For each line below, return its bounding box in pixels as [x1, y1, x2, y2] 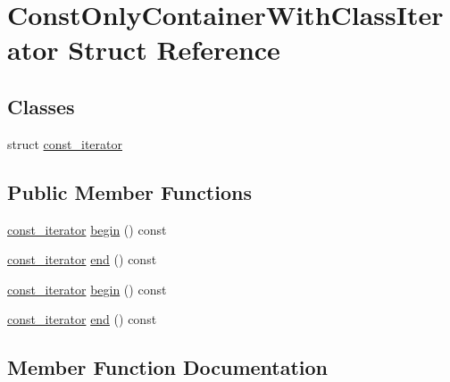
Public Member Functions [7, 178, 252, 205]
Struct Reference [68, 31, 280, 68]
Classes [7, 92, 75, 120]
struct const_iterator [7, 134, 123, 153]
